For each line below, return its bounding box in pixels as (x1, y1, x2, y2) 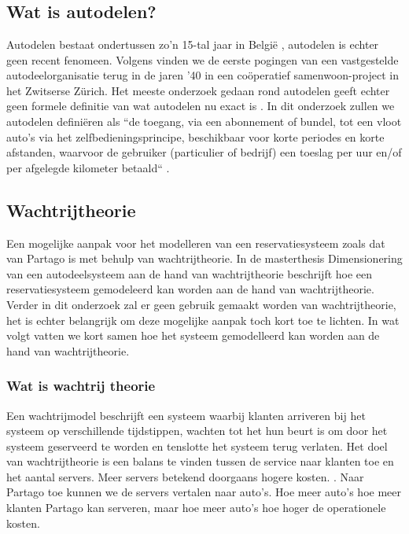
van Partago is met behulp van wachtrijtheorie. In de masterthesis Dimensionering (6, 250, 403, 267)
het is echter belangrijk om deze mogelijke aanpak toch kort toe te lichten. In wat (6, 311, 400, 328)
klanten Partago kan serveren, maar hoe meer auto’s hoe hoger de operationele (6, 499, 386, 516)
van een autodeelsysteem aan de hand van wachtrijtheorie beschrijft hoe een (6, 265, 373, 282)
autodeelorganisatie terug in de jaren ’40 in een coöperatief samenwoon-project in (6, 67, 399, 83)
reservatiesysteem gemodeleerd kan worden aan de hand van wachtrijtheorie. (6, 281, 374, 297)
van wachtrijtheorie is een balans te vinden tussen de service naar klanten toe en (6, 453, 394, 470)
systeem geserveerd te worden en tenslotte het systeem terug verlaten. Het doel (6, 437, 388, 454)
